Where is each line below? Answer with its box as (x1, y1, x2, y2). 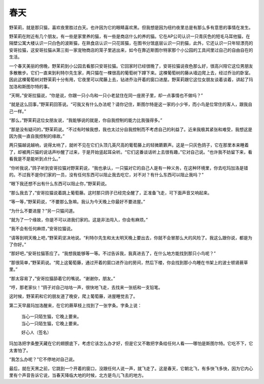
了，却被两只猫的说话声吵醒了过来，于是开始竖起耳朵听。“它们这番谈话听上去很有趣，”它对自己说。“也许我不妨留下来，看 (9, 149, 253, 155)
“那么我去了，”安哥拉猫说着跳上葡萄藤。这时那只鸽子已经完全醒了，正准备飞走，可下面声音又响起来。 (9, 190, 212, 195)
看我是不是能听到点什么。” (9, 156, 61, 162)
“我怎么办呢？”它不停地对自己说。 (9, 357, 78, 362)
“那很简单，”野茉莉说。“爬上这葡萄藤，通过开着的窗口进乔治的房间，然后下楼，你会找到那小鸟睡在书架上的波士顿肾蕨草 (9, 260, 248, 265)
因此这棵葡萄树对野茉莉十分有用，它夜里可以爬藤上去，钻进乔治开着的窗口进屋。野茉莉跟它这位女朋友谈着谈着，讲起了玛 (9, 76, 253, 83)
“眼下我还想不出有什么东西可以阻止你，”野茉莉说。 (9, 181, 110, 187)
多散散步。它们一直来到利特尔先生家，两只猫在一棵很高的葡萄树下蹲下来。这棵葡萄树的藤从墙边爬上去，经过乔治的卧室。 (9, 70, 253, 75)
